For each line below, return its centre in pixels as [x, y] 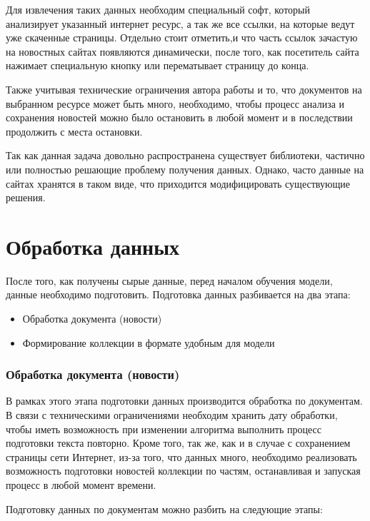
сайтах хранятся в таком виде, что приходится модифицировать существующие [178, 183]
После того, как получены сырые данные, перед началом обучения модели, [169, 280]
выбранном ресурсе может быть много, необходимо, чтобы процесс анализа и [175, 103]
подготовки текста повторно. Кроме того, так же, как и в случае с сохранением [178, 443]
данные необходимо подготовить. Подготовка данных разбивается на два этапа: [178, 294]
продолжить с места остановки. [74, 131]
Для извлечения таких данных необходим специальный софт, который [158, 9]
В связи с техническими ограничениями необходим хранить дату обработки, [172, 415]
